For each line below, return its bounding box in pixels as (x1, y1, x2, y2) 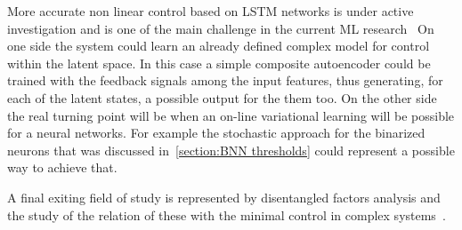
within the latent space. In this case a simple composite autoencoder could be (7, 53, 431, 72)
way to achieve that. (7, 158, 118, 177)
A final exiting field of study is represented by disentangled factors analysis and (7, 187, 441, 206)
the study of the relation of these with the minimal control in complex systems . (7, 205, 446, 224)
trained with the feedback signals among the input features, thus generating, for (7, 71, 443, 90)
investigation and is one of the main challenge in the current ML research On (7, 19, 434, 37)
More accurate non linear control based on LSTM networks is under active (7, 2, 414, 20)
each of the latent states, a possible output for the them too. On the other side (7, 88, 437, 107)
